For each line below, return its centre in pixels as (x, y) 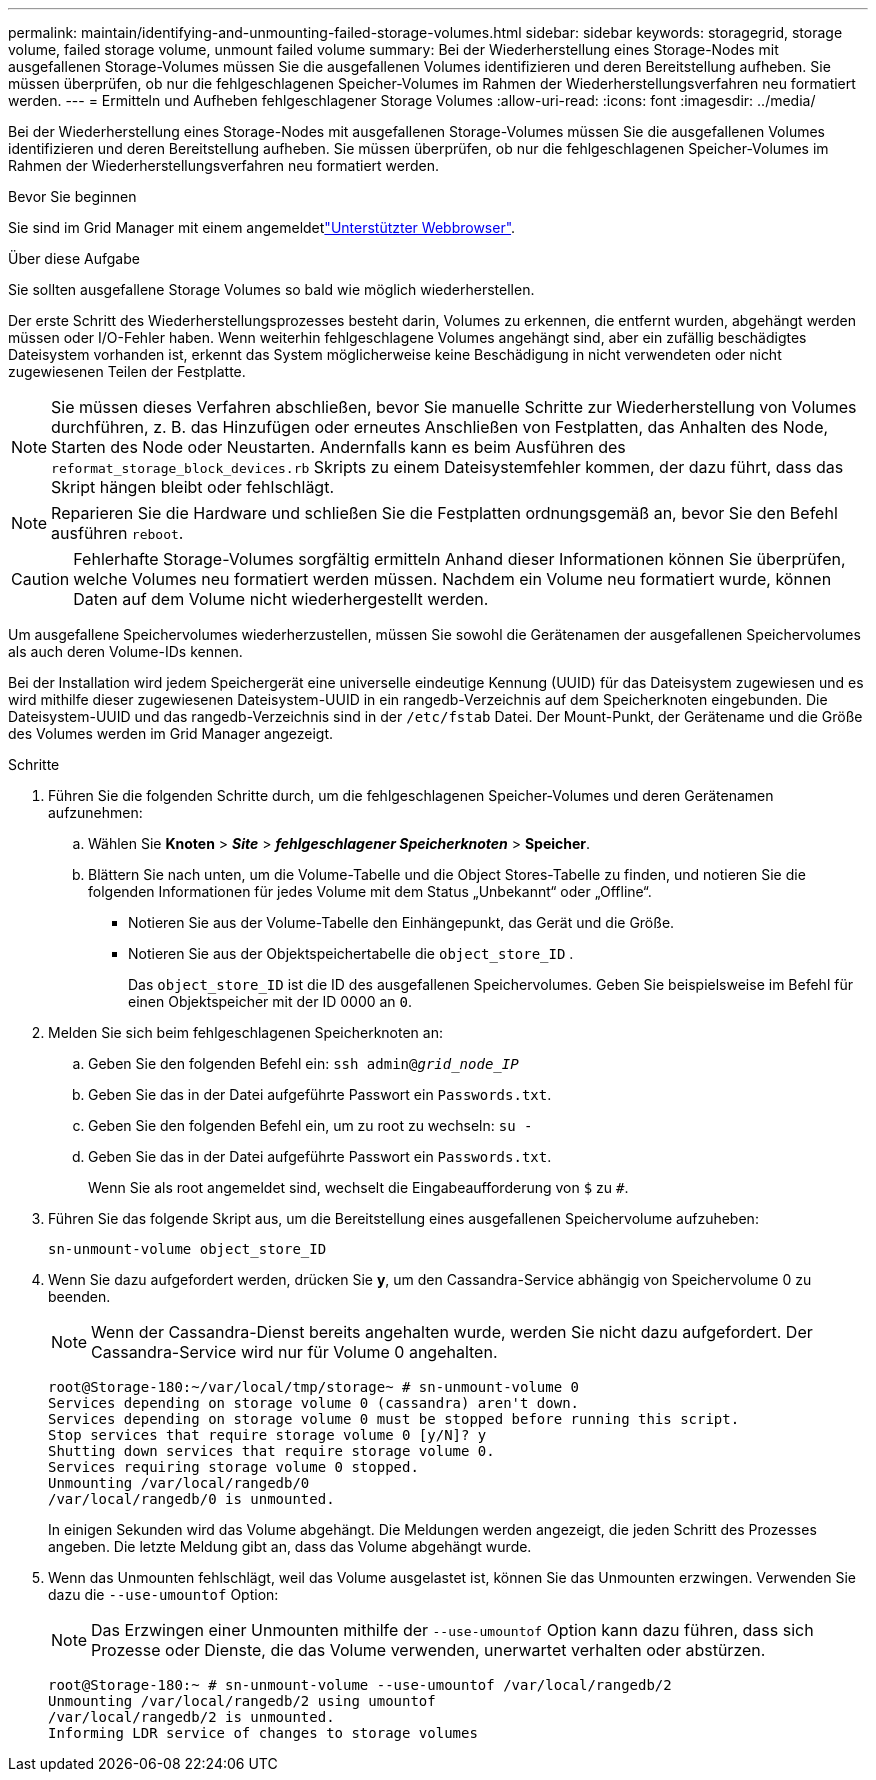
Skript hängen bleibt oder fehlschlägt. (193, 487)
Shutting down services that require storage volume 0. (271, 1451)
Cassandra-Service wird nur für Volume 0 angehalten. (294, 1352)
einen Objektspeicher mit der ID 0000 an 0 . (270, 1001)
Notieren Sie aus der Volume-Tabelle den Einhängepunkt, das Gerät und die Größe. (401, 922)
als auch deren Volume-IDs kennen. (125, 651)
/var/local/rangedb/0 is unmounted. (191, 1499)
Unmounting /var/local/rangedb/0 (179, 1483)
